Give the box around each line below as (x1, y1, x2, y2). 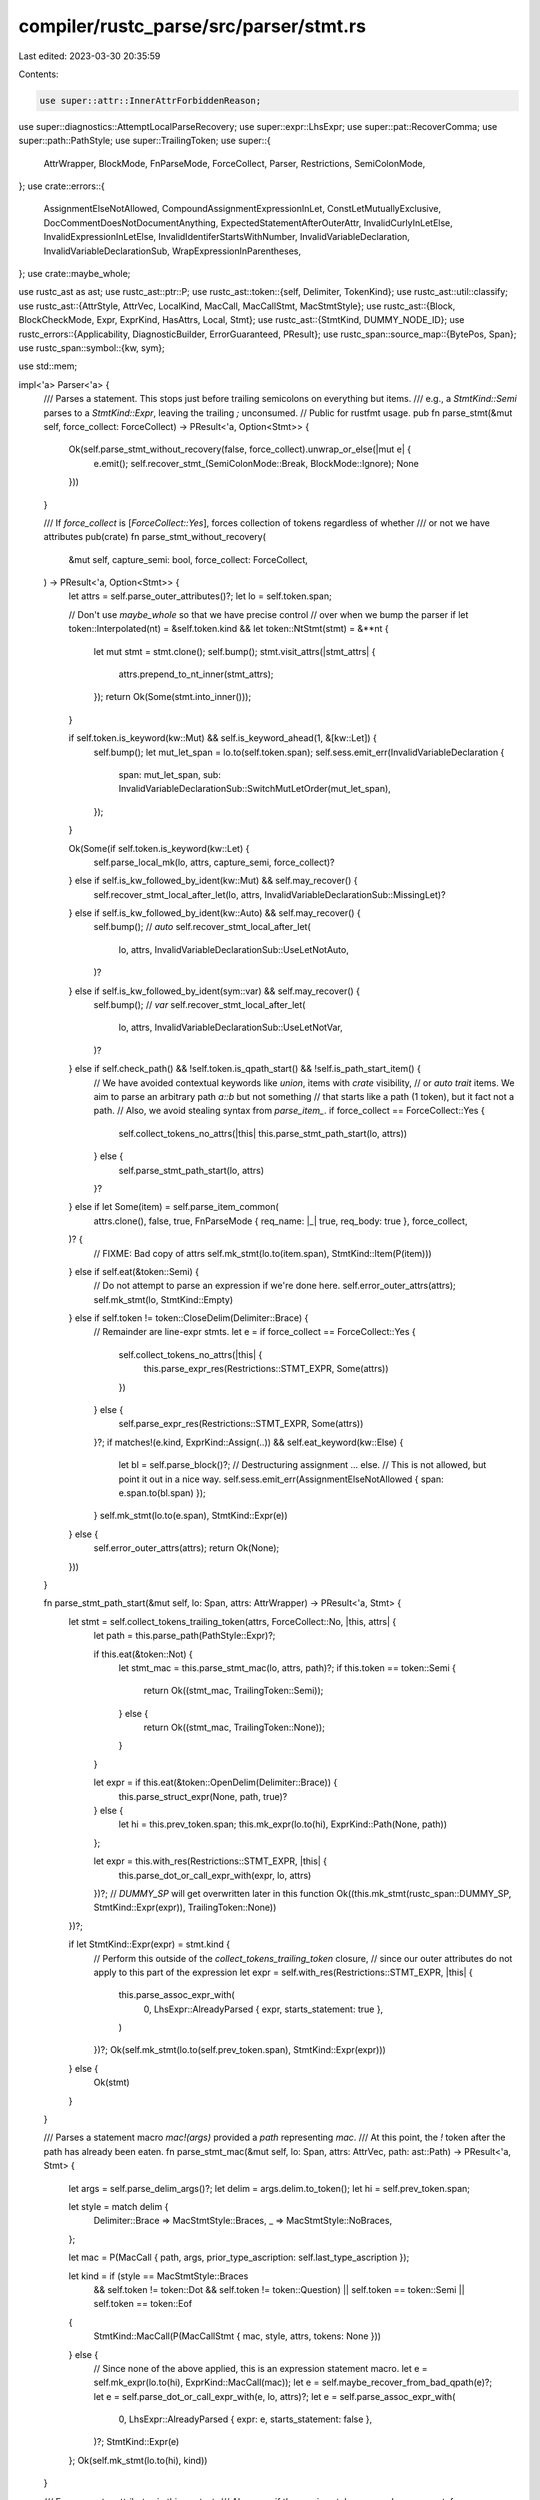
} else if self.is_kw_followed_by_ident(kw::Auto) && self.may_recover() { (68, 907, 362, 919)
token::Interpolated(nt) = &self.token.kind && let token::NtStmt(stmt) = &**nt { (68, 623, 389, 635)
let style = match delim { (68, 2201, 169, 2212)
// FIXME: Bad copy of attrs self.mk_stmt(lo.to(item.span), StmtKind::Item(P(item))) (93, 1247, 432, 1259)
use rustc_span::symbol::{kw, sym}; (18, 341, 165, 354)
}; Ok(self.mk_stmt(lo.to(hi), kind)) (68, 2454, 208, 2466)
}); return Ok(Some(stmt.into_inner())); (93, 691, 252, 703)
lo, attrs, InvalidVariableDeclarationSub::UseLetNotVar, (118, 1021, 344, 1034)
